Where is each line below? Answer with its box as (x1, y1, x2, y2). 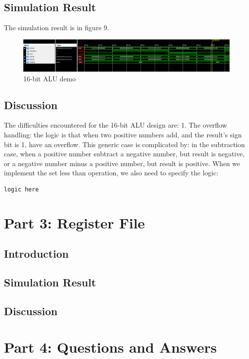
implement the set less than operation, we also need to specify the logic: (4, 168, 218, 178)
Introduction (4, 246, 69, 261)
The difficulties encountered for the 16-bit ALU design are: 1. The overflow (4, 120, 227, 130)
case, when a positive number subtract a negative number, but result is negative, (4, 149, 245, 159)
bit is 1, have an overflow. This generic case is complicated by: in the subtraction (4, 139, 245, 149)
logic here (4, 186, 39, 193)
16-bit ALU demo (23, 73, 76, 83)
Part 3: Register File (4, 212, 145, 232)
